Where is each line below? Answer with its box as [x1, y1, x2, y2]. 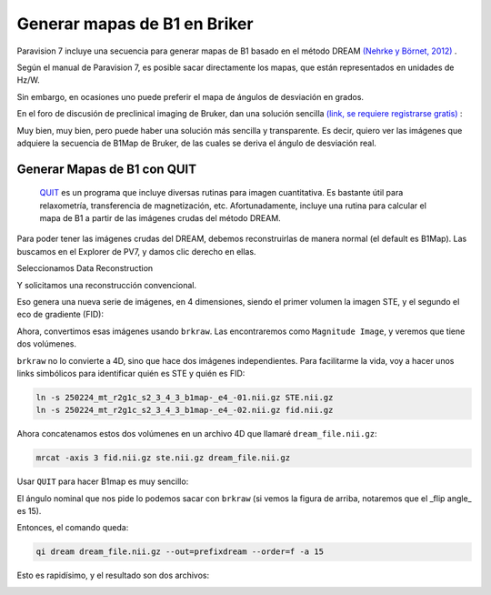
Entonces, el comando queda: [16, 522, 129, 533]
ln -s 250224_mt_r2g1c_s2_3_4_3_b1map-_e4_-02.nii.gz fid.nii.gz [35, 405, 334, 416]
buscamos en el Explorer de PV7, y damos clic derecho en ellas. [16, 246, 256, 257]
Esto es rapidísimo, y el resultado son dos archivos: [16, 570, 209, 581]
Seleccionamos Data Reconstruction [16, 263, 154, 274]
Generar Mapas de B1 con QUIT [16, 161, 197, 176]
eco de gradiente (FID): [16, 309, 105, 320]
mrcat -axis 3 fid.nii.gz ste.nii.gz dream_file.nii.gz [35, 453, 291, 463]
